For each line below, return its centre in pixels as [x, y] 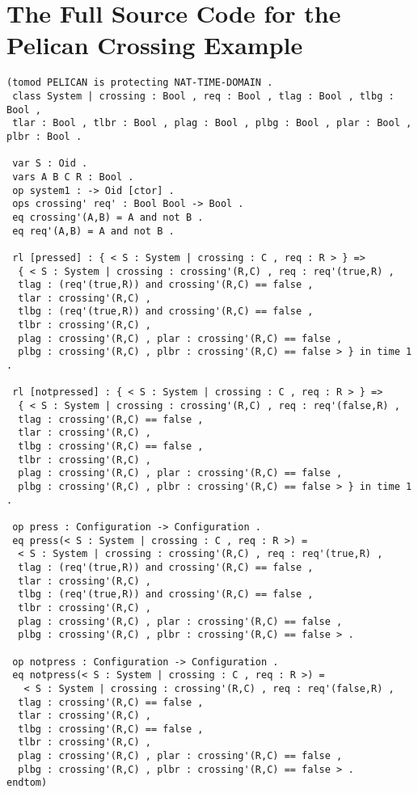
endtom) [27, 783]
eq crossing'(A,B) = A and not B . [108, 217]
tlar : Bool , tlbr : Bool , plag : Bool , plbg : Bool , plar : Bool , [212, 123]
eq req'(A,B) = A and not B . [93, 231]
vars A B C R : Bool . [73, 177]
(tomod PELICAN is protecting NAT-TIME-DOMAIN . [140, 83]
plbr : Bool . [44, 136]
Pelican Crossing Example [155, 45]
